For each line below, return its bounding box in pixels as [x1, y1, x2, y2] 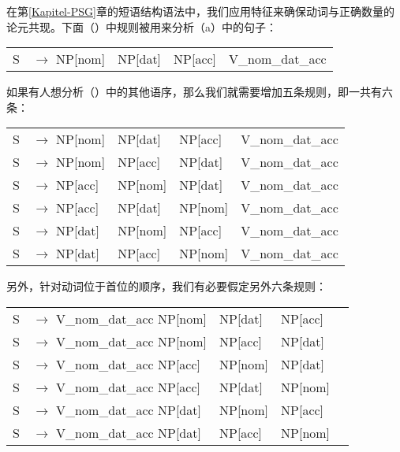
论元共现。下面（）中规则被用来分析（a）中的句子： [6, 18, 277, 35]
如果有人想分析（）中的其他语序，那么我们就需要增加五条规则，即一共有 [6, 83, 382, 100]
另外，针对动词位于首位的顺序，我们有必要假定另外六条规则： [6, 278, 327, 295]
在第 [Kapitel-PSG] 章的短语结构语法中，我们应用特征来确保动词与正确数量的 [6, 3, 394, 19]
